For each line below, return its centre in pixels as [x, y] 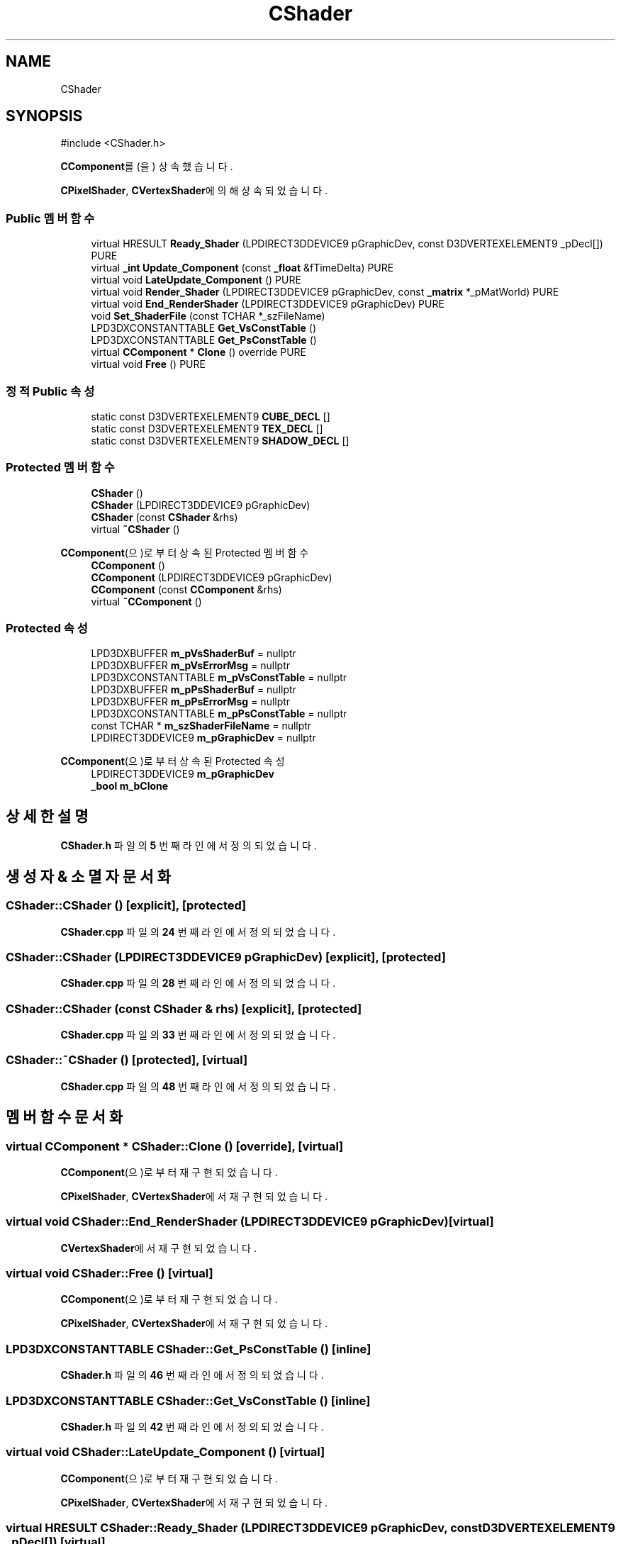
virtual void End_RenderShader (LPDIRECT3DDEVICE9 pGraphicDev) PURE [268, 304]
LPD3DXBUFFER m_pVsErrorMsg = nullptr [191, 666]
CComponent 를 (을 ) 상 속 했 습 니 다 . [147, 167]
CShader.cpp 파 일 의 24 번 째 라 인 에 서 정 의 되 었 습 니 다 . [198, 932]
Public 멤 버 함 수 [50, 218]
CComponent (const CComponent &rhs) [186, 589]
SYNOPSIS [44, 116]
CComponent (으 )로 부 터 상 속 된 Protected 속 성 [173, 761]
